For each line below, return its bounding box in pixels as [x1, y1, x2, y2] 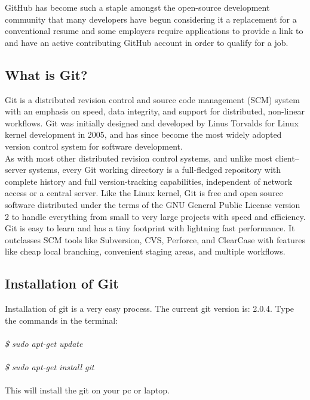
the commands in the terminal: [5, 314, 118, 326]
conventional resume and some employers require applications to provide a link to [5, 24, 303, 37]
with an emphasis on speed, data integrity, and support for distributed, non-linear [5, 105, 305, 117]
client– [275, 151, 299, 164]
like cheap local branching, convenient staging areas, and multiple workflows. [5, 245, 286, 258]
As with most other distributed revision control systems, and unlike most [5, 151, 272, 164]
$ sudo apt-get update [5, 337, 83, 349]
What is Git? [5, 65, 88, 83]
